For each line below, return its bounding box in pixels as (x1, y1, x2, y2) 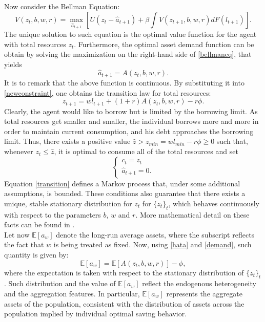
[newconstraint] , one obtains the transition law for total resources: (4, 87, 211, 98)
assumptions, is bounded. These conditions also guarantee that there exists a (4, 188, 246, 199)
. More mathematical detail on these (135, 209, 250, 220)
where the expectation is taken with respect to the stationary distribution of (4, 267, 244, 277)
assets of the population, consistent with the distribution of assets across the (4, 298, 244, 309)
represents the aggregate (166, 288, 242, 299)
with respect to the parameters (4, 209, 101, 220)
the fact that (4, 239, 44, 250)
